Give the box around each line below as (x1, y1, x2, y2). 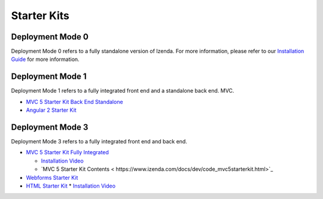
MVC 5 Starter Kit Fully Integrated (26, 149, 109, 156)
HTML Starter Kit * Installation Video (26, 182, 116, 189)
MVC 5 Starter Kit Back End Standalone (26, 98, 123, 105)
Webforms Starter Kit (26, 174, 78, 181)
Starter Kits (11, 9, 70, 22)
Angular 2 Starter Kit (26, 106, 77, 114)
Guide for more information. (11, 56, 80, 63)
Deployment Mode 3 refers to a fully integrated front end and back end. (11, 138, 188, 145)
